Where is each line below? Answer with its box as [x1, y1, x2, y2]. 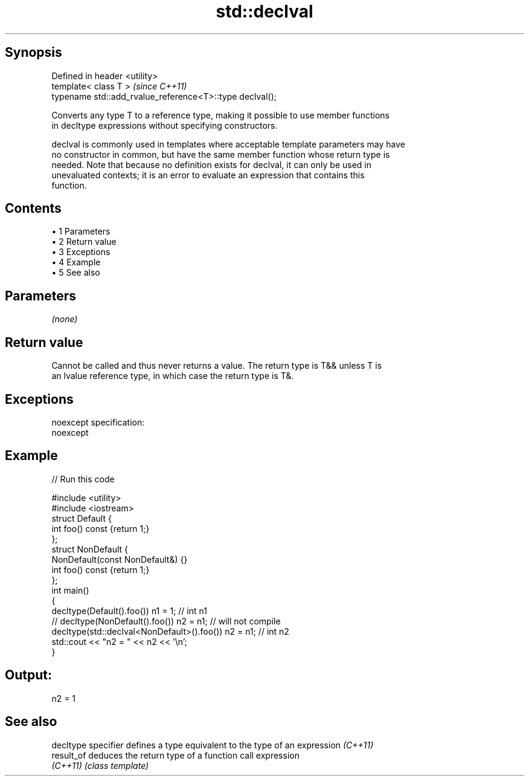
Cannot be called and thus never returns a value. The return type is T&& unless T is [51, 360, 382, 371]
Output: [5, 667, 52, 683]
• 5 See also [51, 267, 100, 278]
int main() [51, 585, 89, 595]
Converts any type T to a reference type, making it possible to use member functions [51, 109, 390, 120]
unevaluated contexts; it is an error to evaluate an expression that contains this [51, 169, 365, 180]
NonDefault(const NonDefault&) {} [51, 554, 188, 565]
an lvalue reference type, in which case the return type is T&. [51, 371, 294, 381]
